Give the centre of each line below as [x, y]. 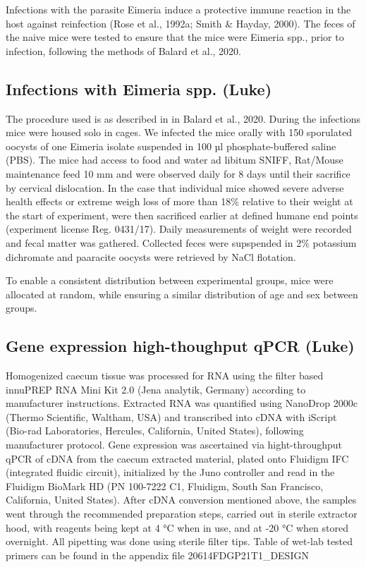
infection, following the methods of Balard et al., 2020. [123, 50]
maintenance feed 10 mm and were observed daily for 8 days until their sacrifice [178, 173]
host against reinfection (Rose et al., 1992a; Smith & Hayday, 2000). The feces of [181, 23]
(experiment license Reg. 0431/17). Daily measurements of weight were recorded [179, 229]
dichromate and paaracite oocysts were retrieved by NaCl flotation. [151, 256]
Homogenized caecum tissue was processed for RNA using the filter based [165, 376]
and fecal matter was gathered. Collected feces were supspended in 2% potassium [181, 242]
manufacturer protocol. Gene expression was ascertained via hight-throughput [174, 445]
